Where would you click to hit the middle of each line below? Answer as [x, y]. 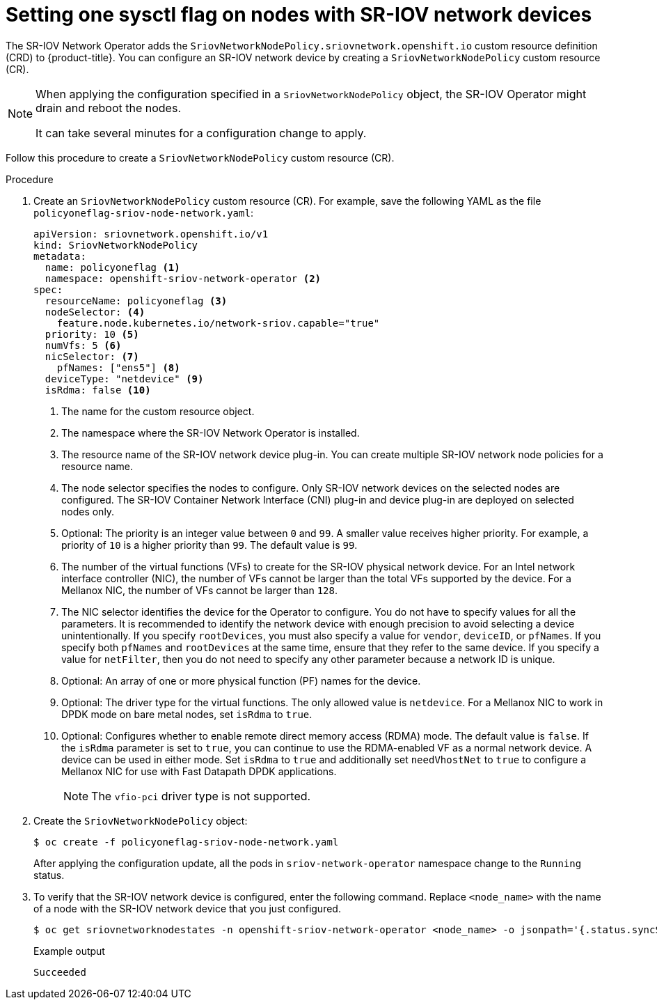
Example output [69, 951]
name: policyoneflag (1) [112, 267]
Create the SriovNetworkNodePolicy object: [141, 820]
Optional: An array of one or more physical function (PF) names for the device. [241, 680]
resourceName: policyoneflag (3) [136, 301]
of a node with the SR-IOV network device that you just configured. [187, 908]
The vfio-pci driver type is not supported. [201, 796]
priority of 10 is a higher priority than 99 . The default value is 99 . [209, 545]
